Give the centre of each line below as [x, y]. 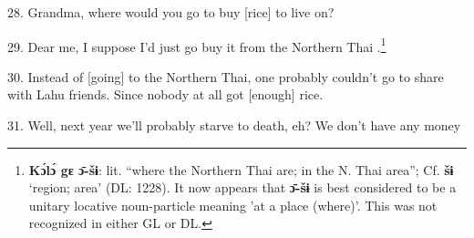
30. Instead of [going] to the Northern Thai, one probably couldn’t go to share [226, 76]
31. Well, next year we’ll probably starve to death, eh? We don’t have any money [234, 125]
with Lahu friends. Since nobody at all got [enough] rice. [165, 94]
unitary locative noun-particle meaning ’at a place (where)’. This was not [233, 205]
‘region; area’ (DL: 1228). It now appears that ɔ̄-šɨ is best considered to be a [242, 187]
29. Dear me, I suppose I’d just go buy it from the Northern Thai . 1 [197, 45]
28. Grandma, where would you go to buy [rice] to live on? [171, 12]
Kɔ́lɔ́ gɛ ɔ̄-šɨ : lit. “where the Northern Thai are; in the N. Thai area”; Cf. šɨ [241, 169]
